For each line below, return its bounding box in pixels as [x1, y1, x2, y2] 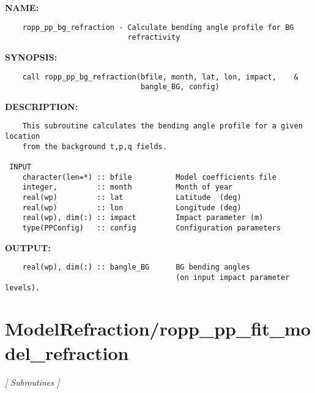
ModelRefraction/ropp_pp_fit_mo [5, 316, 311, 341]
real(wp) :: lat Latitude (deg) [22, 193, 242, 202]
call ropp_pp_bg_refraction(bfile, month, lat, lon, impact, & [22, 72, 298, 81]
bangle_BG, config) [140, 83, 220, 92]
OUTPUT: [5, 241, 51, 254]
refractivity [127, 33, 180, 42]
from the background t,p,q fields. [22, 142, 167, 151]
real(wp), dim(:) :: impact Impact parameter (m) [22, 213, 264, 222]
